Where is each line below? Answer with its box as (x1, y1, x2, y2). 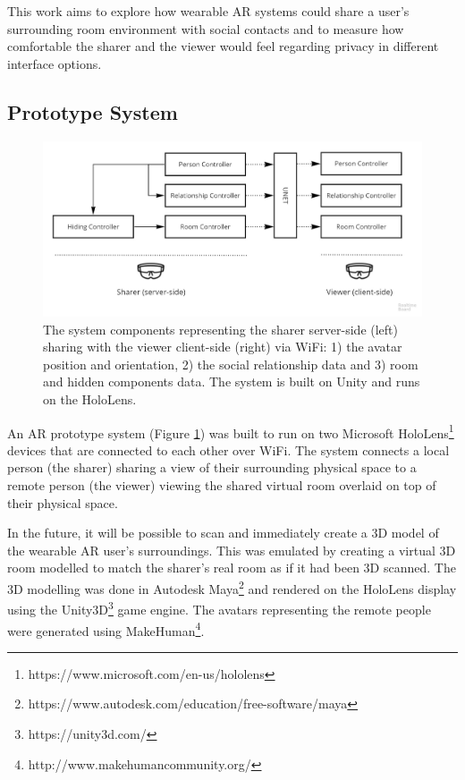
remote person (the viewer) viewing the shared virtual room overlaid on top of (7, 476, 436, 495)
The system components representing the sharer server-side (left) (43, 319, 398, 338)
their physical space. (7, 493, 118, 512)
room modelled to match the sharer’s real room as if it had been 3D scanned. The (7, 558, 456, 577)
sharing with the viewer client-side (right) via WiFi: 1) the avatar (43, 337, 402, 356)
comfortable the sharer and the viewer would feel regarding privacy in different (7, 37, 439, 55)
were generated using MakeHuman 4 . (7, 618, 205, 640)
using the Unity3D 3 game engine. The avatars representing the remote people (7, 598, 431, 618)
